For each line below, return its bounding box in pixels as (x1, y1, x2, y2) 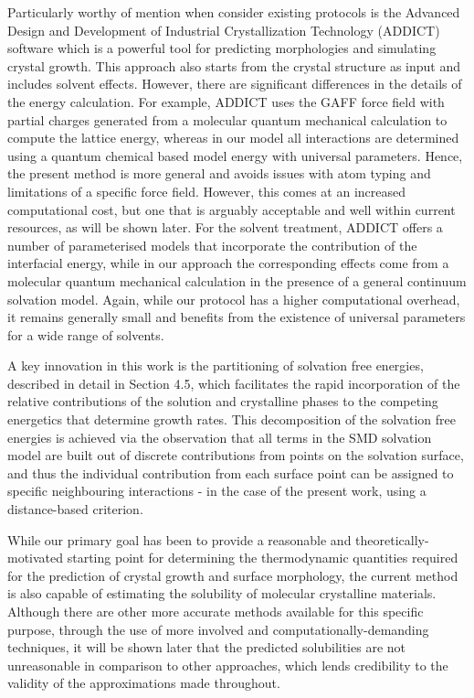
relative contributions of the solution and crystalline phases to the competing (7, 392, 438, 411)
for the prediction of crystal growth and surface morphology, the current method (7, 565, 458, 585)
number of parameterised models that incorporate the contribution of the (7, 235, 417, 254)
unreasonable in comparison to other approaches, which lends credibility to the (7, 655, 448, 674)
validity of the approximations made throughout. (7, 673, 280, 693)
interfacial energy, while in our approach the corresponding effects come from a (7, 253, 449, 273)
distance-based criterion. (7, 499, 143, 519)
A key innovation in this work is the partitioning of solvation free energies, (7, 356, 424, 375)
